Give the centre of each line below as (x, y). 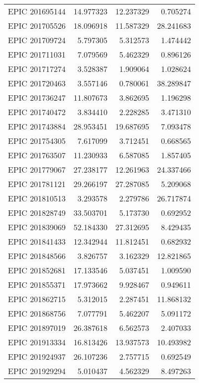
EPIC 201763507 (37, 155)
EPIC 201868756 (37, 313)
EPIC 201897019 (37, 328)
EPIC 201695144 (37, 11)
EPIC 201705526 (37, 26)
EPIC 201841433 (37, 241)
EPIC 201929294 (37, 371)
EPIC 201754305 (37, 141)
